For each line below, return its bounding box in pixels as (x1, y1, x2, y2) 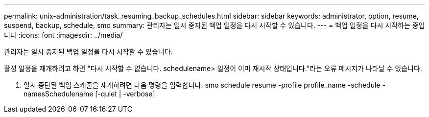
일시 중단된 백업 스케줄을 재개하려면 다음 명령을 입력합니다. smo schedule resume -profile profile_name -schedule (24, 81, 381, 89)
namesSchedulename (24, 90, 94, 98)
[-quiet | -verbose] (95, 90, 155, 98)
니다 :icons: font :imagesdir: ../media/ (4, 31, 123, 39)
